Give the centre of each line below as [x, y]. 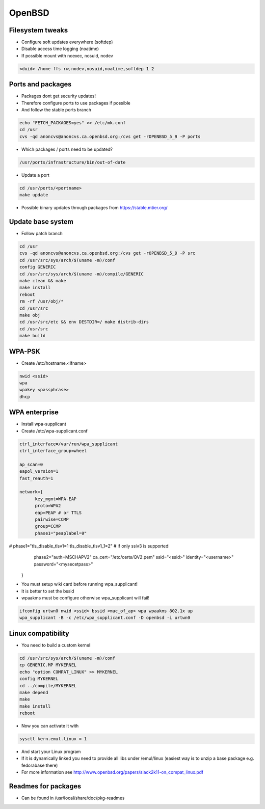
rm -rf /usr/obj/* [41, 301]
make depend [34, 692]
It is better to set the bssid [48, 591]
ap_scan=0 [31, 464]
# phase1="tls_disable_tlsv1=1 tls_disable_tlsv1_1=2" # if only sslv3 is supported [89, 546]
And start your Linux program [51, 752]
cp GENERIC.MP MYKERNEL [48, 665]
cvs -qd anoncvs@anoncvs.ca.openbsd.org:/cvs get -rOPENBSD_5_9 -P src [107, 253]
